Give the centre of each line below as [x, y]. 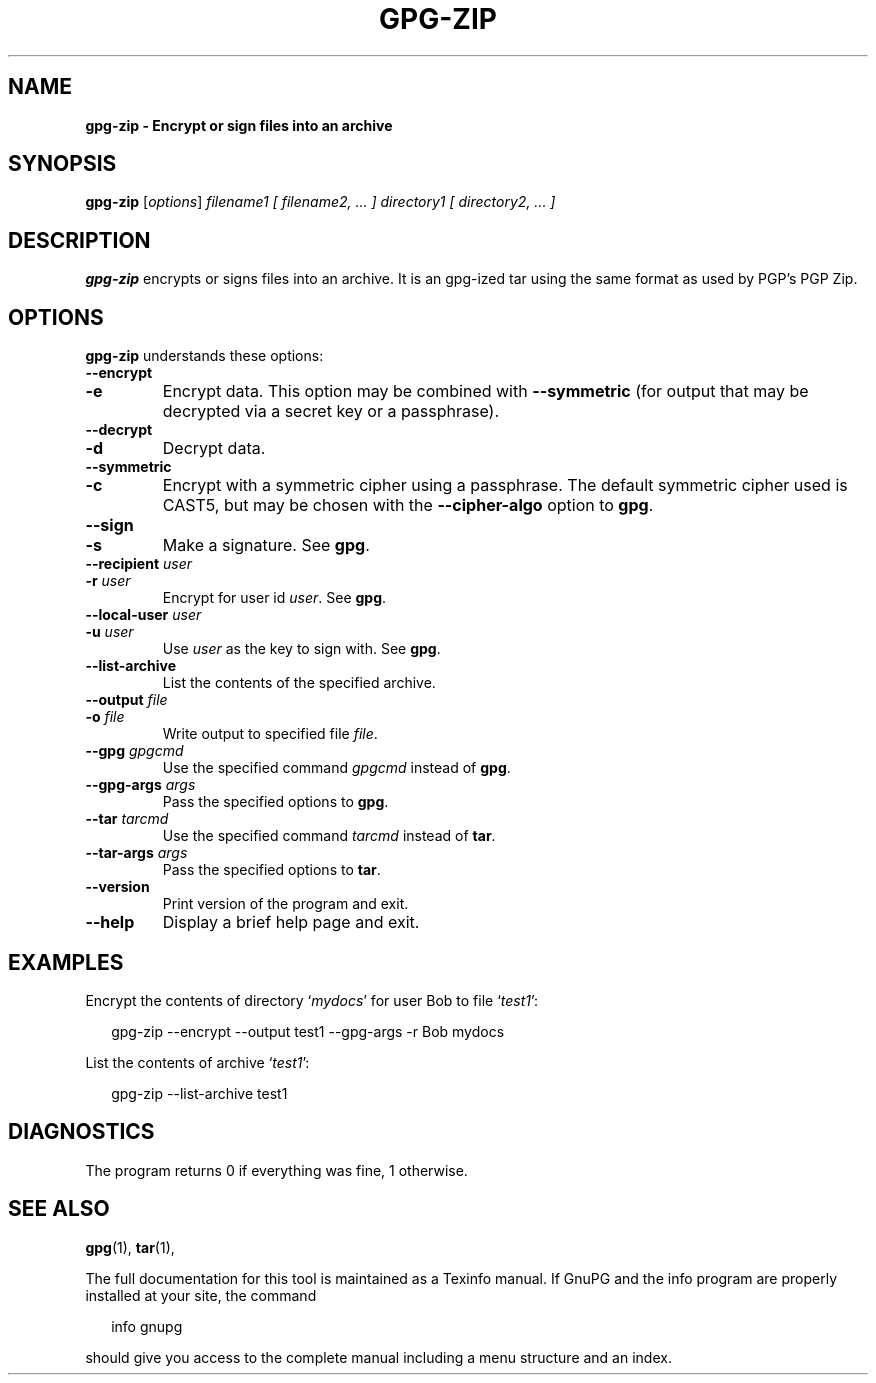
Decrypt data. [214, 448]
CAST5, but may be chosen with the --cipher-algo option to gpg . [408, 505]
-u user [109, 632]
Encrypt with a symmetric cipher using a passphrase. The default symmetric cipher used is [505, 485]
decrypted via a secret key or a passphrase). [331, 411]
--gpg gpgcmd [134, 751]
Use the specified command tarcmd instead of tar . [329, 836]
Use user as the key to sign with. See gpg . [301, 649]
